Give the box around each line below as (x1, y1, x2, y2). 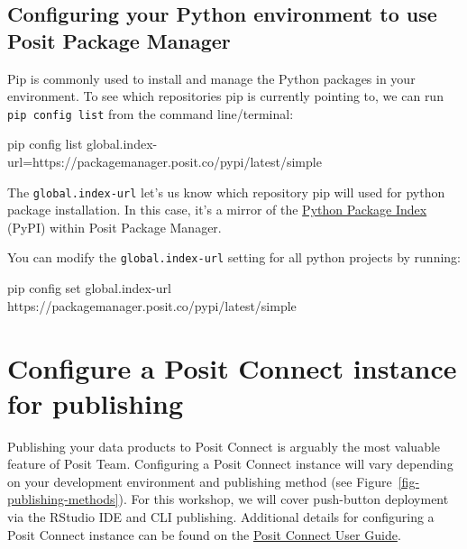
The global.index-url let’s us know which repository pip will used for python (7, 182, 445, 201)
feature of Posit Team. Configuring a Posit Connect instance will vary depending (7, 454, 453, 473)
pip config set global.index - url (7, 279, 171, 297)
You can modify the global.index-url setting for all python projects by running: (7, 248, 461, 267)
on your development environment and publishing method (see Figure (7, 471, 392, 490)
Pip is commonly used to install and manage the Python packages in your (7, 69, 416, 87)
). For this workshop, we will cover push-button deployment (118, 490, 449, 508)
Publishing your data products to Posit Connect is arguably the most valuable (7, 436, 441, 455)
